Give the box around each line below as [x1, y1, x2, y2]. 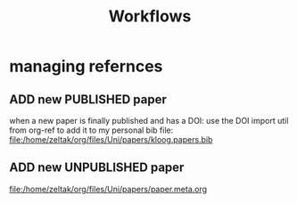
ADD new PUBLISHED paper [9, 92, 168, 107]
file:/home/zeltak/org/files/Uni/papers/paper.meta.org [9, 183, 208, 194]
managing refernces [9, 56, 163, 77]
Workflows [108, 6, 192, 27]
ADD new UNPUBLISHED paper [9, 160, 185, 175]
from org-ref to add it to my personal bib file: [9, 125, 174, 135]
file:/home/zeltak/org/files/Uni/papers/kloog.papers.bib [9, 134, 213, 144]
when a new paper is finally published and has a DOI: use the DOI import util [9, 116, 289, 126]
